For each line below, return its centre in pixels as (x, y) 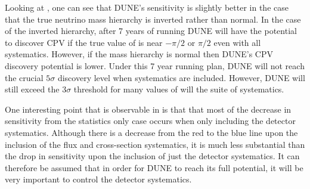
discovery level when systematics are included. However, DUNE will (181, 77)
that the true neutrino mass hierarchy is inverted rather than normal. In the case (153, 19)
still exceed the (32, 89)
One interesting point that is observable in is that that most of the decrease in (148, 109)
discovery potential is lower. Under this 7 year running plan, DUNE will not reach (155, 65)
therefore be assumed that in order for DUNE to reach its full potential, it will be (154, 167)
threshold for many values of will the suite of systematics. (179, 89)
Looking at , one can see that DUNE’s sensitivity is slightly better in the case (147, 7)
